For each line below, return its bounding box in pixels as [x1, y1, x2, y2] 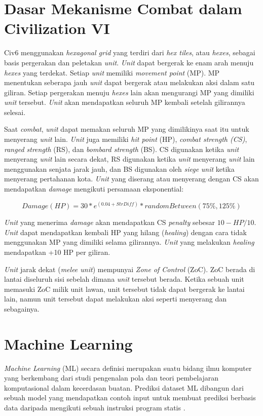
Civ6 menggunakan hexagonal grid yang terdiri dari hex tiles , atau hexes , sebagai [4, 47, 255, 58]
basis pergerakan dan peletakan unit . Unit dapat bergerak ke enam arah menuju [4, 57, 254, 67]
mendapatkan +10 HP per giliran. [4, 246, 110, 257]
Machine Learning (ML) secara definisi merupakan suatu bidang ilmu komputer [4, 362, 252, 373]
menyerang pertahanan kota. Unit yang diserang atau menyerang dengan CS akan [4, 173, 259, 184]
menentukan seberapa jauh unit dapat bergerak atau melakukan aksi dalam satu [4, 77, 255, 88]
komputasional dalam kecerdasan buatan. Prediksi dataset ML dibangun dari [4, 382, 244, 393]
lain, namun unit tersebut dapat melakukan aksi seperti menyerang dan [4, 293, 227, 304]
